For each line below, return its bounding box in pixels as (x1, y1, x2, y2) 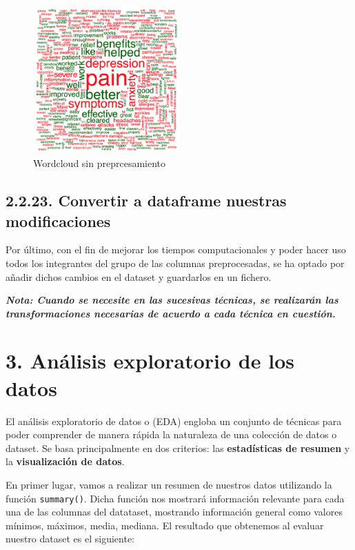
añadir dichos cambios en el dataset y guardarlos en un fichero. (6, 269, 272, 284)
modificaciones (6, 210, 111, 231)
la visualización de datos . (6, 454, 125, 469)
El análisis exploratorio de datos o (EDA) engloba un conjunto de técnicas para (6, 413, 342, 428)
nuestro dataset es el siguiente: (6, 531, 134, 546)
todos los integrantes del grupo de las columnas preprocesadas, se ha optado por (6, 255, 345, 270)
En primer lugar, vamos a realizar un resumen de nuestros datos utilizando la (6, 477, 332, 491)
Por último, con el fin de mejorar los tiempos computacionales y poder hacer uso (6, 242, 346, 257)
